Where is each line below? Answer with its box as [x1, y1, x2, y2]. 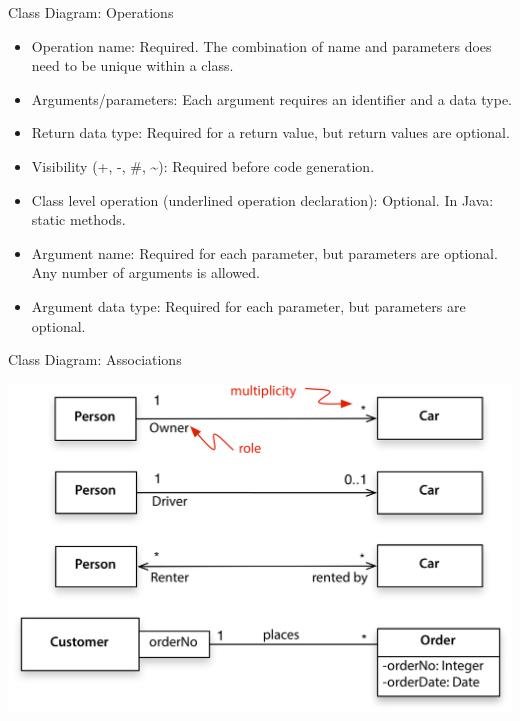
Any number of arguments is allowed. [31, 262, 260, 283]
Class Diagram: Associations [8, 349, 182, 370]
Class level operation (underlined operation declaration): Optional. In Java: [31, 189, 494, 210]
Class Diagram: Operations [8, 2, 174, 22]
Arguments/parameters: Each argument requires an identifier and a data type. [31, 88, 513, 109]
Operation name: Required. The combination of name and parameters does [31, 35, 492, 56]
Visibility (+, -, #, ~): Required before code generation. [31, 155, 375, 176]
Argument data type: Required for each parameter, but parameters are [31, 295, 466, 316]
